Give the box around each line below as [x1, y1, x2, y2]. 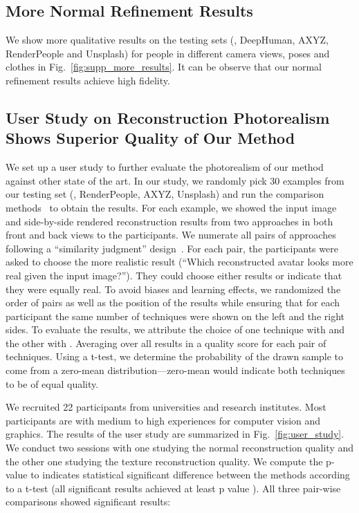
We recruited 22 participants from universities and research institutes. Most [6, 400, 326, 414]
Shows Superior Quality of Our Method [6, 127, 295, 149]
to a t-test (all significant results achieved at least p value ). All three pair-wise [6, 481, 341, 495]
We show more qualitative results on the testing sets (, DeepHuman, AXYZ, [6, 32, 329, 47]
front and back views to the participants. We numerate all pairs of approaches [6, 227, 336, 242]
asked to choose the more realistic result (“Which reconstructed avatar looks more [6, 254, 353, 269]
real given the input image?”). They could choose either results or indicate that [6, 268, 342, 282]
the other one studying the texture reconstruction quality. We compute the [6, 454, 323, 468]
